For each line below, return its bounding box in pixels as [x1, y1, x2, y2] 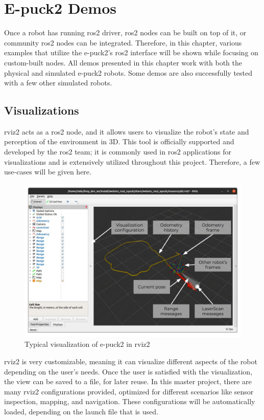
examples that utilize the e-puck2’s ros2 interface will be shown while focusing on [4, 47, 258, 58]
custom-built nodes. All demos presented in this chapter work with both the [4, 57, 243, 68]
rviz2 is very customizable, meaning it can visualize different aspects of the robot [4, 356, 257, 366]
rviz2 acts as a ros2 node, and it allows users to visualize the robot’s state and [4, 126, 249, 137]
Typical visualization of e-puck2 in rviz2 [25, 339, 150, 349]
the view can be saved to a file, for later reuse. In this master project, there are [4, 376, 252, 387]
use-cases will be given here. [4, 166, 91, 177]
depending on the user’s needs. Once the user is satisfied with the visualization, [4, 366, 253, 377]
